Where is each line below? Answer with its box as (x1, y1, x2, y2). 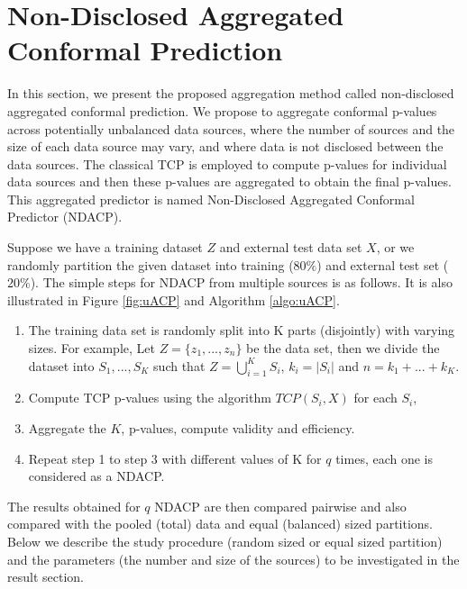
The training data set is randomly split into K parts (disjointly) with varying (28, 321, 455, 340)
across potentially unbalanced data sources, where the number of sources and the (7, 119, 455, 138)
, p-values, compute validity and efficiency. (121, 419, 355, 438)
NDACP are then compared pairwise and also (154, 496, 407, 515)
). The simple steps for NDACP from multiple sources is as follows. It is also (30, 273, 453, 292)
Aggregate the (28, 419, 106, 438)
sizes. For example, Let (28, 339, 155, 358)
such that (153, 356, 206, 375)
